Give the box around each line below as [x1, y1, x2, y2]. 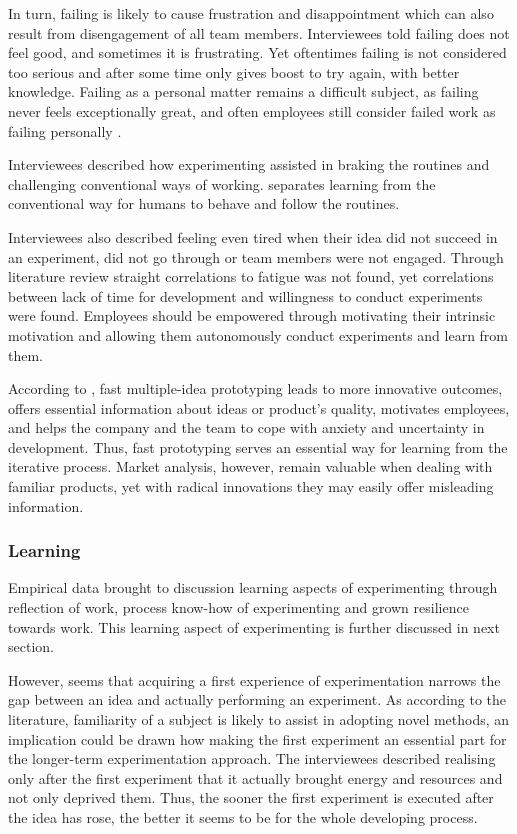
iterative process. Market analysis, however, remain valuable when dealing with [8, 456, 493, 477]
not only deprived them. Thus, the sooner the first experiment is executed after [8, 787, 494, 808]
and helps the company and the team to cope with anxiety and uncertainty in [8, 417, 485, 438]
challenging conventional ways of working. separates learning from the [8, 173, 436, 194]
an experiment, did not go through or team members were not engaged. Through [8, 246, 504, 267]
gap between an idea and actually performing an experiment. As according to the [8, 689, 507, 710]
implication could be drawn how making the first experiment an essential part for [8, 728, 507, 749]
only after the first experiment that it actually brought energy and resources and [8, 767, 503, 788]
